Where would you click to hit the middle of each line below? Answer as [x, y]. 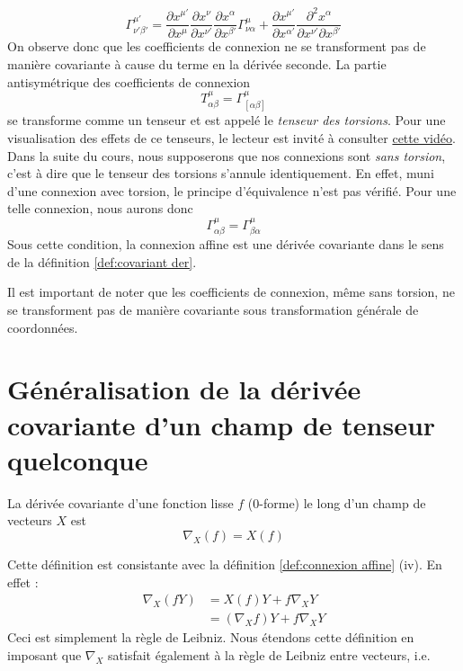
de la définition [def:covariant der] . [102, 261]
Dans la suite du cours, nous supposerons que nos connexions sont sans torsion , [227, 155]
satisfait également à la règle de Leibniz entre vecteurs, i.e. [269, 654]
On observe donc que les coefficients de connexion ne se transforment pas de [217, 46]
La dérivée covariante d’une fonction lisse [120, 502]
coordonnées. [43, 327]
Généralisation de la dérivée [184, 389]
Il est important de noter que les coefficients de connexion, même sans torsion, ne [231, 292]
